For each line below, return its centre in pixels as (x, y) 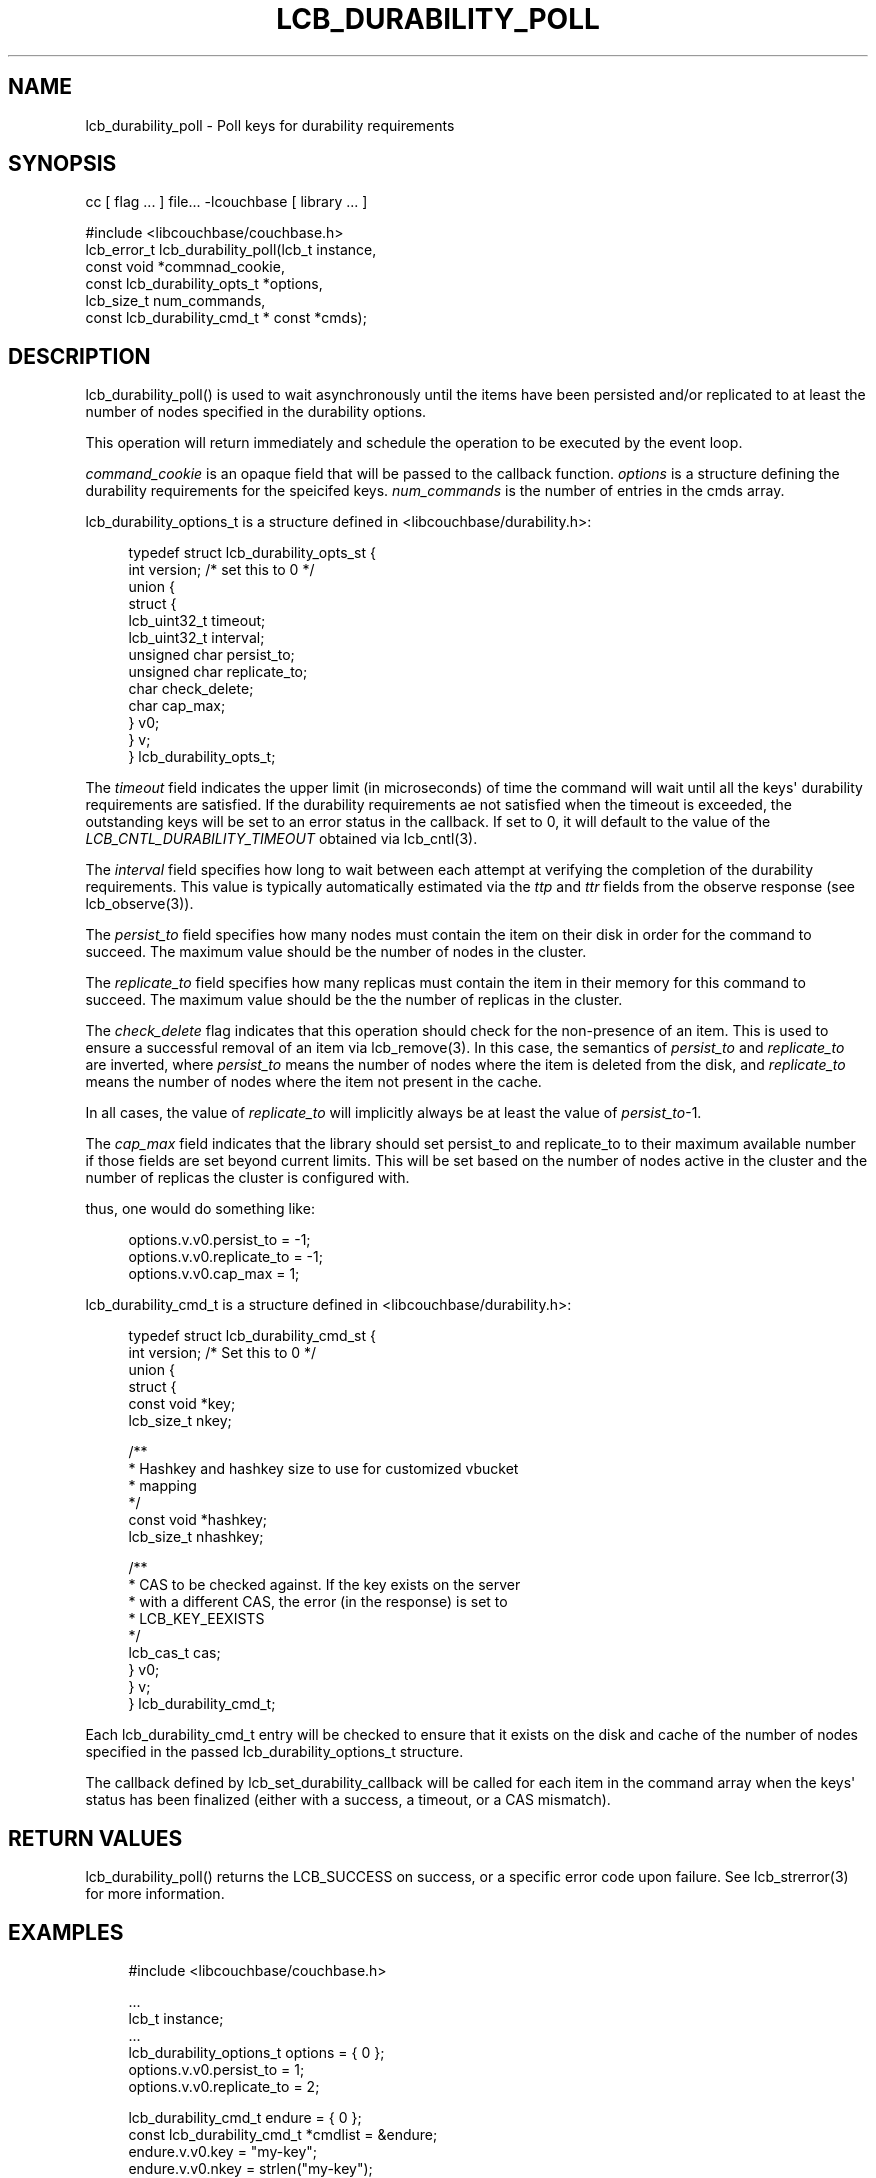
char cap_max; (177, 706)
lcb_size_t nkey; (180, 1421)
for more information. (155, 1894)
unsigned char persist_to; (211, 655)
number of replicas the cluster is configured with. (247, 1178)
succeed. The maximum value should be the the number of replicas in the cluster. (354, 1000)
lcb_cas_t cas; (174, 1653)
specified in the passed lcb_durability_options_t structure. (274, 1752)
